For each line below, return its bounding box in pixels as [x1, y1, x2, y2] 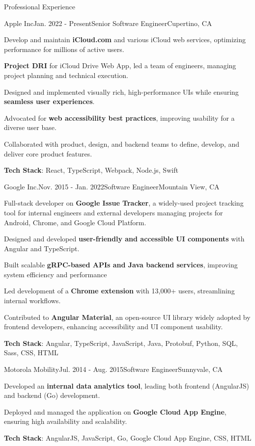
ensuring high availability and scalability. [4, 416, 127, 426]
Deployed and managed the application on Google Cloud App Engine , [4, 406, 227, 417]
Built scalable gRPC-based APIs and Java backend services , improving [4, 260, 238, 270]
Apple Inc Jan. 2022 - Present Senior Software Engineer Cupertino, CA [4, 18, 212, 28]
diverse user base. [4, 122, 57, 132]
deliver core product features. [4, 148, 92, 158]
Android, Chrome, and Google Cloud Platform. [4, 217, 146, 227]
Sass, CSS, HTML [4, 347, 58, 358]
